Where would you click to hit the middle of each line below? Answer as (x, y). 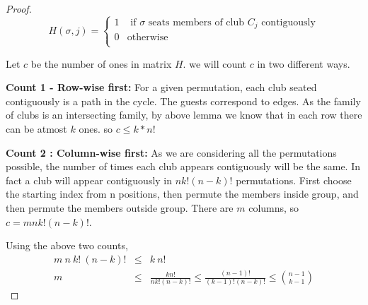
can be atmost (36, 129)
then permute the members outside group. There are (120, 208)
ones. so (96, 129)
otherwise (148, 38)
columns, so (274, 208)
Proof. (19, 8)
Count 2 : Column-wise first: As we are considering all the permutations (171, 152)
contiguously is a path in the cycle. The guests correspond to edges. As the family (183, 101)
